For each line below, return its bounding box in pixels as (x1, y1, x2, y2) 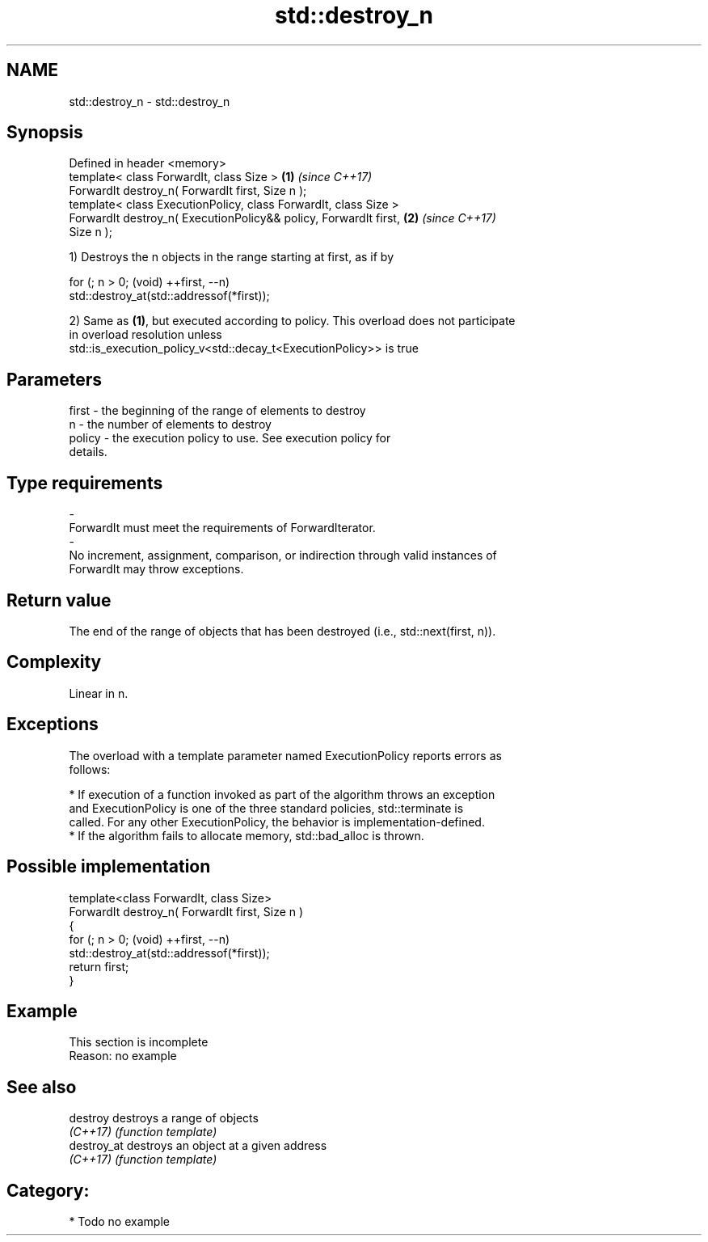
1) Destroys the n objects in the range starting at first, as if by (69, 250, 394, 264)
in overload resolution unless (69, 327, 222, 342)
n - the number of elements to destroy (69, 417, 272, 432)
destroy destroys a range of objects (69, 1111, 259, 1126)
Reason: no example (69, 1049, 177, 1063)
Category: (6, 1180, 90, 1201)
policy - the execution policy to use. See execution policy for (69, 431, 391, 446)
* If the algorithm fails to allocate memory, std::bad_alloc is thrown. (69, 828, 424, 843)
